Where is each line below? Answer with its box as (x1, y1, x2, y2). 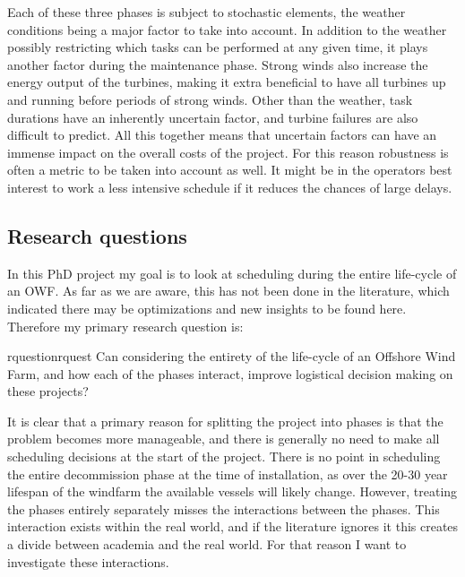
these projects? (7, 382, 89, 400)
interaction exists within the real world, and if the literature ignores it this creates (7, 517, 459, 536)
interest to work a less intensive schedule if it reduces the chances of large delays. (7, 177, 452, 196)
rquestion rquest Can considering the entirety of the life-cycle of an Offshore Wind (7, 347, 456, 366)
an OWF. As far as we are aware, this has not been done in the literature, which (7, 281, 450, 300)
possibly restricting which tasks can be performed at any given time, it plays (7, 38, 428, 56)
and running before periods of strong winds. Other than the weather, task (7, 90, 413, 108)
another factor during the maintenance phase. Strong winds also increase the (7, 55, 428, 73)
